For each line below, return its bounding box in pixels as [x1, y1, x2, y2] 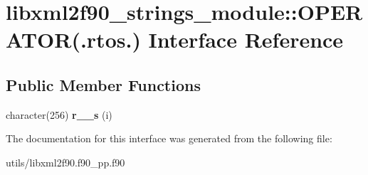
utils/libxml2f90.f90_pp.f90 [6, 154, 125, 169]
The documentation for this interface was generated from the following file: [6, 131, 332, 146]
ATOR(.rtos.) [6, 25, 141, 54]
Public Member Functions [6, 73, 201, 95]
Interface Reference [148, 25, 344, 54]
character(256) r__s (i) [6, 107, 112, 122]
